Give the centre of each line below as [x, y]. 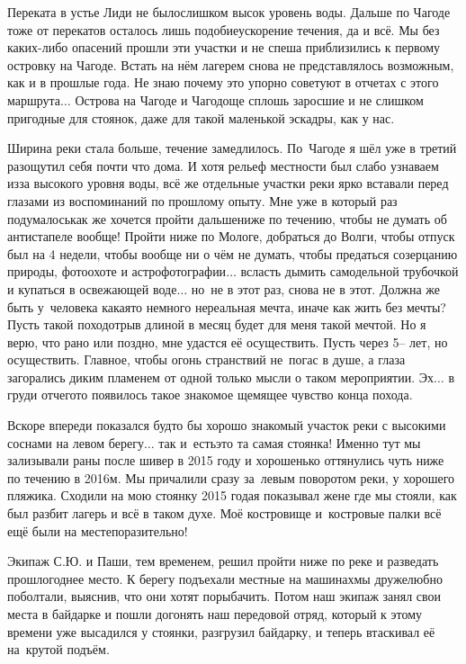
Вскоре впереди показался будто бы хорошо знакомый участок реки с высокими [227, 425]
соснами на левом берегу [76, 442]
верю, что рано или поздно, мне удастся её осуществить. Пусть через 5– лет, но [228, 341]
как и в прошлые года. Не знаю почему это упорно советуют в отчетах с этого [223, 82]
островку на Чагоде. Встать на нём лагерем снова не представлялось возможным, [231, 64]
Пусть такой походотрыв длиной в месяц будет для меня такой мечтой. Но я [217, 324]
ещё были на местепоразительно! [98, 530]
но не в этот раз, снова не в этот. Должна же [315, 288]
